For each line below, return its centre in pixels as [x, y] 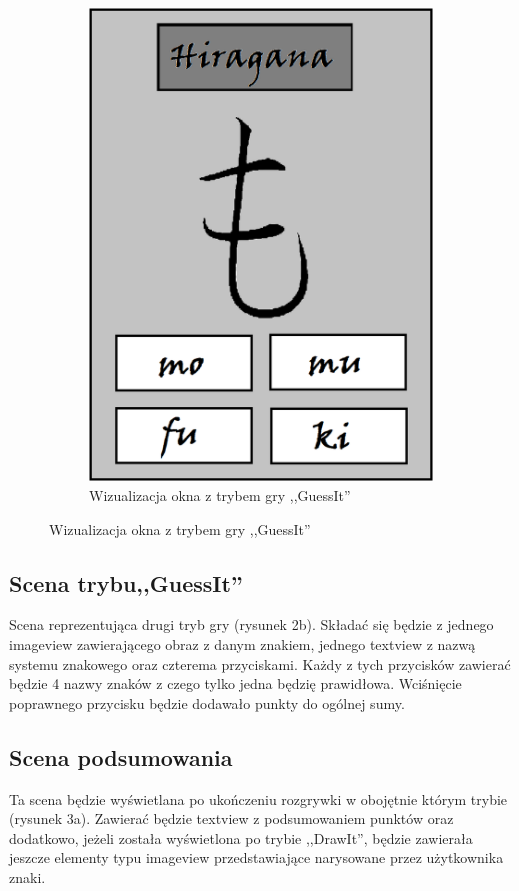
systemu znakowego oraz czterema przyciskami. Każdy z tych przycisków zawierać [260, 663]
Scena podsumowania [121, 756]
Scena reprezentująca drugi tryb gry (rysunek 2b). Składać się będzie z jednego [251, 624]
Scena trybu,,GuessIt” [126, 582]
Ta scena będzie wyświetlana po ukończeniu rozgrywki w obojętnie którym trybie [258, 798]
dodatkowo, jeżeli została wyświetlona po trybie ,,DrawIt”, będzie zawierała [241, 837]
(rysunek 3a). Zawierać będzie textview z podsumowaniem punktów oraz [231, 818]
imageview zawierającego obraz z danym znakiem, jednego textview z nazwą [242, 644]
